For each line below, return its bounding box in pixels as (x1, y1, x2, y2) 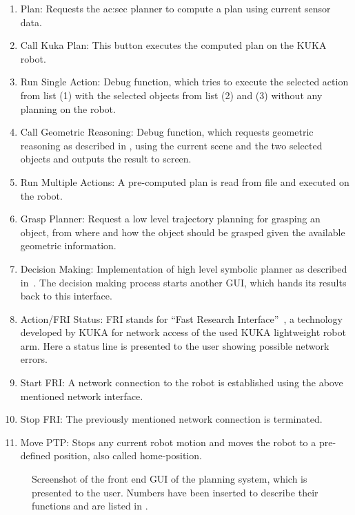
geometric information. (20, 238, 116, 253)
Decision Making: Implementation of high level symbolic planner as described (20, 261, 347, 275)
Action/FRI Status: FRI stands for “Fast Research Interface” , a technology (20, 311, 343, 326)
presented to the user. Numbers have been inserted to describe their (32, 485, 318, 499)
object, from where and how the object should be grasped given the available (20, 224, 345, 239)
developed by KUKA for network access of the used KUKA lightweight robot (20, 325, 346, 339)
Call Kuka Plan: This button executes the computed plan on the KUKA (20, 38, 327, 52)
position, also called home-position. (54, 448, 202, 463)
